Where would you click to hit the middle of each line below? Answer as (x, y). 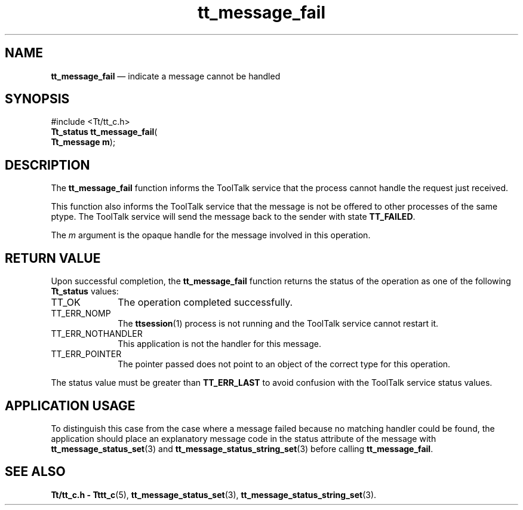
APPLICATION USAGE (70, 405)
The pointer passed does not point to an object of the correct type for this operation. (284, 364)
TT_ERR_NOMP (81, 314)
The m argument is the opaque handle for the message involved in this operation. (211, 235)
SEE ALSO (35, 472)
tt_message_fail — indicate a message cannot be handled (166, 76)
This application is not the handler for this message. (219, 344)
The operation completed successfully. (205, 302)
